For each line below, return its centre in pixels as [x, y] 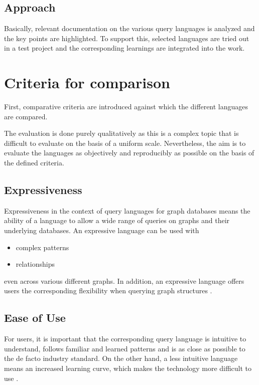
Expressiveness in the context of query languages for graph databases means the [127, 210]
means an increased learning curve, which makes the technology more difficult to [128, 368]
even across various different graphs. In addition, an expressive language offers [124, 280]
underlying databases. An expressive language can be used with [102, 230]
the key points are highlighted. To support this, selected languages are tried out [127, 38]
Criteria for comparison [87, 82]
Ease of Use [35, 318]
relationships [35, 264]
